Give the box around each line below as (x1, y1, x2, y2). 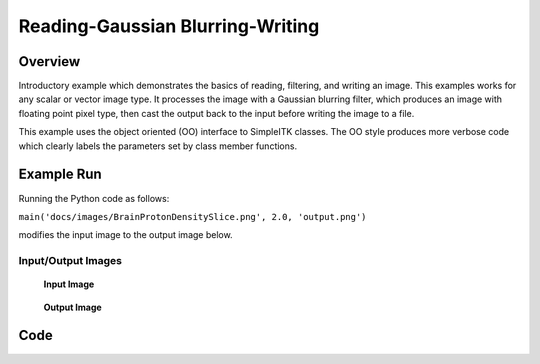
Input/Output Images (18, 254, 123, 268)
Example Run (18, 166, 102, 183)
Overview (18, 53, 81, 70)
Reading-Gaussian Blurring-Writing (18, 15, 320, 37)
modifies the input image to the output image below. (18, 229, 234, 241)
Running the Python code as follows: (18, 192, 170, 204)
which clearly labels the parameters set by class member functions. (18, 140, 298, 152)
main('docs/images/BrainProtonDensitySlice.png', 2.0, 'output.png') (18, 211, 367, 222)
